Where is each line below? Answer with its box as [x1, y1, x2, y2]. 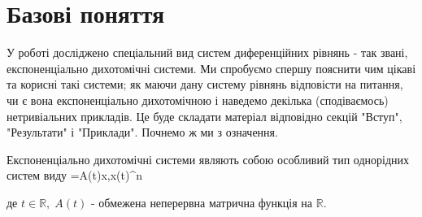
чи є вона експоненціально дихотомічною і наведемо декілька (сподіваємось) [7, 91, 389, 108]
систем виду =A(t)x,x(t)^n [7, 167, 142, 184]
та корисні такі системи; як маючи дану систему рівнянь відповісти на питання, [7, 76, 403, 93]
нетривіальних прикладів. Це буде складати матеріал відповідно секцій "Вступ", [7, 107, 402, 124]
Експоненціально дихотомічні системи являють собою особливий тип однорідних [7, 150, 410, 167]
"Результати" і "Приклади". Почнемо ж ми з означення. [7, 124, 278, 141]
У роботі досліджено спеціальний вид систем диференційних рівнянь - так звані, [7, 44, 408, 61]
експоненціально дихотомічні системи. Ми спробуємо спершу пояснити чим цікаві [7, 59, 416, 76]
